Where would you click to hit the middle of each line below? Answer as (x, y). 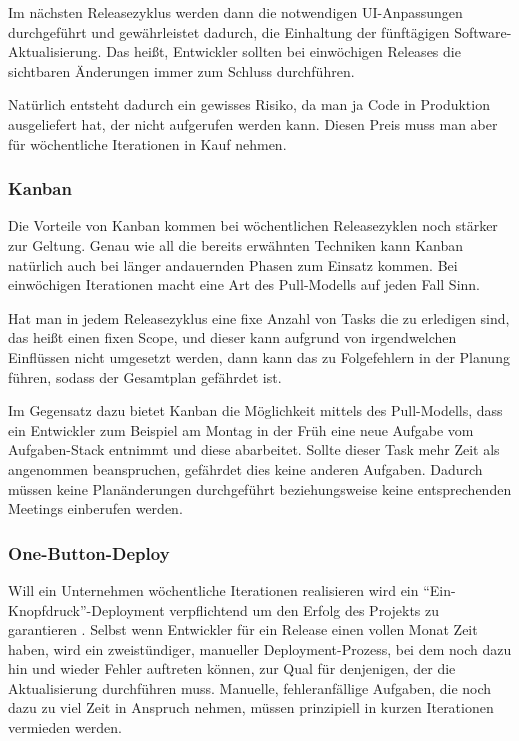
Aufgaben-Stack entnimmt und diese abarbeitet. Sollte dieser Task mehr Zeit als (254, 449)
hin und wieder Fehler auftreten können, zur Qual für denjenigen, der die (232, 668)
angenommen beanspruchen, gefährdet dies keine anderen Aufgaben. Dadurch (245, 468)
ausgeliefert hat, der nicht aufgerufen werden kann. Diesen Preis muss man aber (253, 123)
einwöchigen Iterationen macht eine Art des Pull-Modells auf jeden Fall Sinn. (244, 284)
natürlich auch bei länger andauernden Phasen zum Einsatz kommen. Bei (233, 264)
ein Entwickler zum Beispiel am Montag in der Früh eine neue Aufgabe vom (241, 429)
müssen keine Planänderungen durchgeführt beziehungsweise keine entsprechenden (260, 488)
